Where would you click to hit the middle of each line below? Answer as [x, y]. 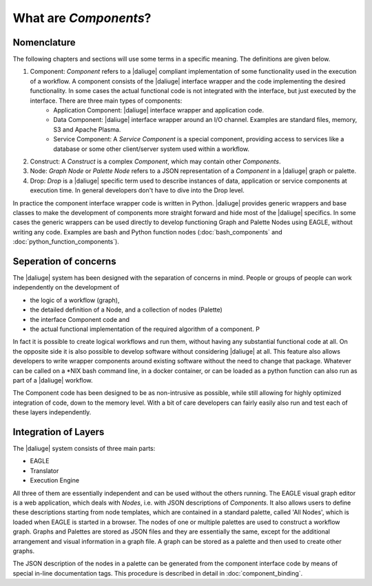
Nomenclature [44, 42]
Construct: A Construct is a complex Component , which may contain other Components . [156, 161]
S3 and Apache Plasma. [87, 129]
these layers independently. [52, 412]
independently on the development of [66, 287]
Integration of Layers [59, 432]
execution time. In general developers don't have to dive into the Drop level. [137, 190]
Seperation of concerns [64, 261]
